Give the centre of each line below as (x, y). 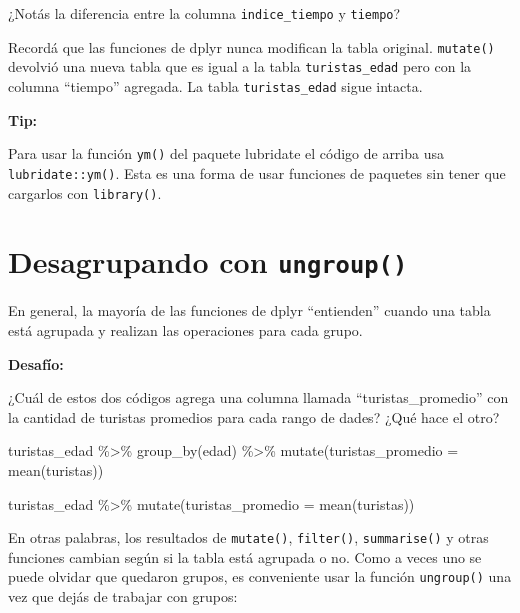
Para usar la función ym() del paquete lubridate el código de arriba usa (226, 153)
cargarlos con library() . (85, 192)
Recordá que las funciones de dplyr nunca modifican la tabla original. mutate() (251, 46)
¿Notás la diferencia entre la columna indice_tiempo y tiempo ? (204, 13)
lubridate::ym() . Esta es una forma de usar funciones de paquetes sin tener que (257, 172)
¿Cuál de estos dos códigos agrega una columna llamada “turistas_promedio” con (258, 397)
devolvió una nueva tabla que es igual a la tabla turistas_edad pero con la (240, 66)
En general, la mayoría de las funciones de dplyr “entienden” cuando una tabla (249, 310)
